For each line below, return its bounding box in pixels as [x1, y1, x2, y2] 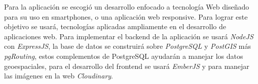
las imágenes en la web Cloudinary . [4, 70, 113, 81]
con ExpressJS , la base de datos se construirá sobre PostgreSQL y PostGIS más [4, 41, 251, 51]
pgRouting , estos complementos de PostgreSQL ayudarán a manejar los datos [4, 50, 243, 61]
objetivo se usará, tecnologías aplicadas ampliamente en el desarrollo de [4, 21, 226, 32]
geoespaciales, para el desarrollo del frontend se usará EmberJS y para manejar [4, 60, 249, 71]
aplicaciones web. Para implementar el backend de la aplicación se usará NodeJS [4, 31, 253, 41]
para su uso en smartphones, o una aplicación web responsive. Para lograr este [4, 11, 248, 22]
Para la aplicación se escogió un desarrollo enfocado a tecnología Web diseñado [4, 2, 249, 12]
